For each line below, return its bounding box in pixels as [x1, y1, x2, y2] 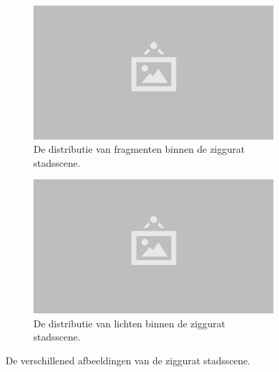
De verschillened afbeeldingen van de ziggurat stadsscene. [6, 352, 250, 367]
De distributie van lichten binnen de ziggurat [33, 315, 225, 330]
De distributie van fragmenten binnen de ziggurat [33, 142, 245, 156]
